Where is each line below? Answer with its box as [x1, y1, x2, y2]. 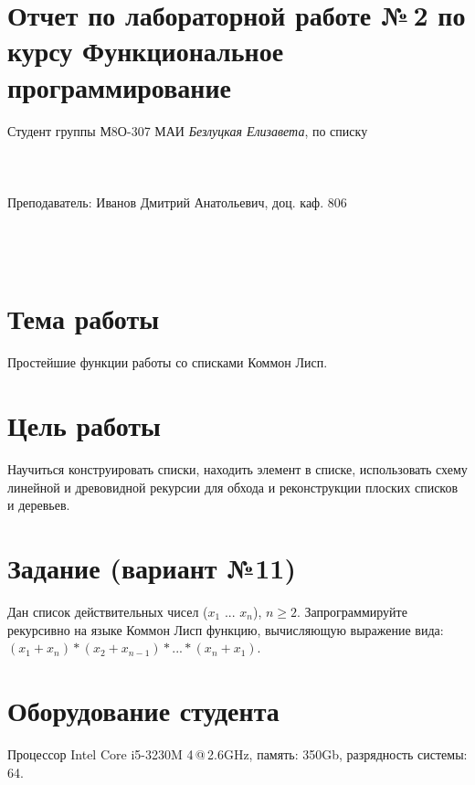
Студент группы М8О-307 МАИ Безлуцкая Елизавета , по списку [7, 121, 368, 140]
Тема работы [7, 300, 160, 337]
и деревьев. [7, 495, 70, 514]
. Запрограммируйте [297, 602, 407, 621]
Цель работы [7, 407, 161, 444]
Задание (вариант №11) [7, 549, 296, 587]
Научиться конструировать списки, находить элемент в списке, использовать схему [7, 460, 468, 479]
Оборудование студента [7, 691, 280, 728]
